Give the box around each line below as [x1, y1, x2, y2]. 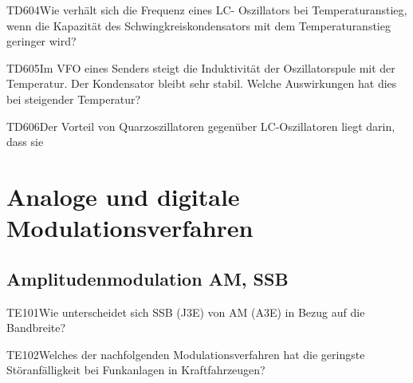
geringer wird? [6, 33, 77, 49]
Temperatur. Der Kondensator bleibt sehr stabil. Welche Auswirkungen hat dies [6, 75, 397, 92]
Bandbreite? [6, 319, 66, 336]
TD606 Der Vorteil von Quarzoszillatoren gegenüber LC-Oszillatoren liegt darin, [6, 117, 395, 134]
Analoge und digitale [6, 180, 240, 212]
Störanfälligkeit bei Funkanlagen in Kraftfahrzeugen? [6, 361, 265, 378]
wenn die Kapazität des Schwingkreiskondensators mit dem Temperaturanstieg [6, 17, 391, 34]
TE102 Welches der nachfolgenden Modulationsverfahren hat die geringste [6, 345, 365, 362]
